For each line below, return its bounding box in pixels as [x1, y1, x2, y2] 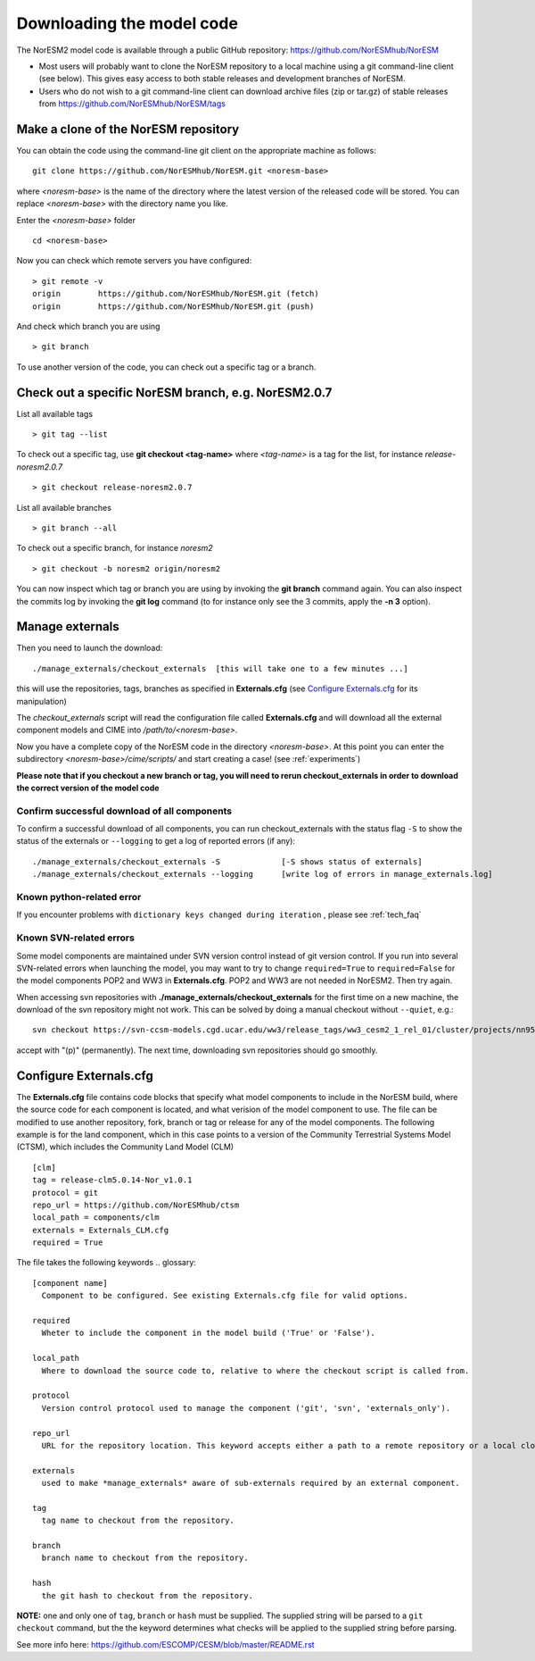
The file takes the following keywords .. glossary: [16, 1257, 196, 1268]
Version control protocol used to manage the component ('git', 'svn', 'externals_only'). [41, 1403, 451, 1413]
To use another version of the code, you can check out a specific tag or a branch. [16, 362, 317, 372]
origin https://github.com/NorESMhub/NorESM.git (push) [32, 301, 315, 312]
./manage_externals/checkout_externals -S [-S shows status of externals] [32, 856, 423, 866]
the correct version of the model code [16, 782, 160, 793]
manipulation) [16, 696, 67, 706]
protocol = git [32, 1188, 99, 1198]
